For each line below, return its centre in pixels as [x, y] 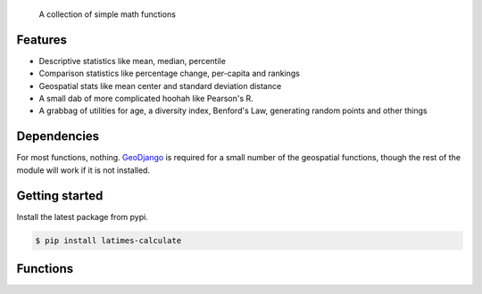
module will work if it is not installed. [83, 170]
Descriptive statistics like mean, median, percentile [133, 61]
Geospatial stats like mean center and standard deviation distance [160, 86]
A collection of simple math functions [107, 14]
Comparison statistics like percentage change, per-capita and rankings [170, 73]
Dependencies [58, 137]
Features [42, 40]
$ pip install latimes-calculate [108, 240]
